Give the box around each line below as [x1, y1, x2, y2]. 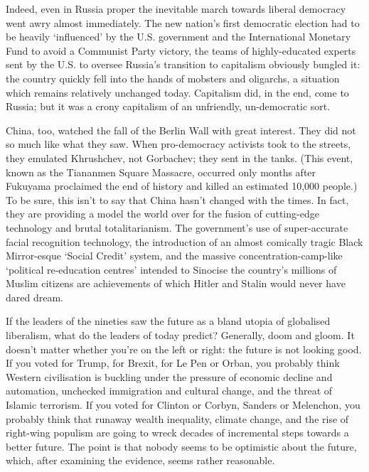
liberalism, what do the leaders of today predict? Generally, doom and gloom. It [6, 328, 355, 343]
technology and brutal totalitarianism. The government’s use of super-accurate [6, 220, 348, 235]
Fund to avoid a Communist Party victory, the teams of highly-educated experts [6, 43, 356, 58]
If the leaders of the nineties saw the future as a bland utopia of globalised [6, 313, 331, 328]
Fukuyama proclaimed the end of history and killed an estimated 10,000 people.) [6, 178, 358, 193]
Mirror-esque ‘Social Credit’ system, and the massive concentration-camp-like [6, 248, 343, 263]
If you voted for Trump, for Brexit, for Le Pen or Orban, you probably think [6, 355, 340, 370]
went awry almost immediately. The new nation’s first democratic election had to [6, 15, 360, 30]
